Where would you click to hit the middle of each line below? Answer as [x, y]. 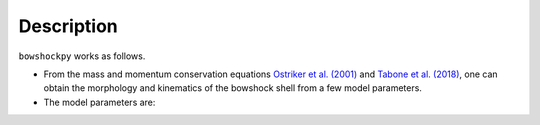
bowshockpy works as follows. [82, 56]
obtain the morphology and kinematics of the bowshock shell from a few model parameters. [232, 88]
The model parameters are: [99, 102]
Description [68, 26]
